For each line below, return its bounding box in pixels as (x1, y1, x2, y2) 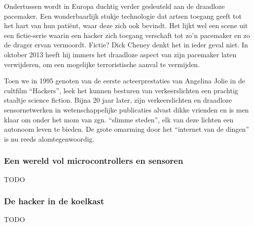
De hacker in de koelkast (4, 195, 105, 207)
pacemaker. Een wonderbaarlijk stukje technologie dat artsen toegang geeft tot (4, 10, 242, 21)
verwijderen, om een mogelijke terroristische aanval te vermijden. (4, 59, 200, 69)
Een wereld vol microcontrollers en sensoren (4, 154, 183, 167)
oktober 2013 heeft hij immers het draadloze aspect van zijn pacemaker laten (4, 49, 237, 59)
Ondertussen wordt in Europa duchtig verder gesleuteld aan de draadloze (4, 1, 225, 11)
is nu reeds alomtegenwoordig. (4, 133, 95, 144)
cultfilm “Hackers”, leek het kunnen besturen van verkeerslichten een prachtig (4, 85, 238, 95)
